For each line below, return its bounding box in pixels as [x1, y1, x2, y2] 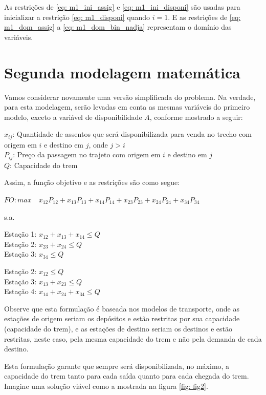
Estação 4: [4, 286, 37, 297]
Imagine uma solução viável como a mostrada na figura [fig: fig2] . [4, 380, 208, 391]
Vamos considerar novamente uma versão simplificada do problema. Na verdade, [4, 91, 256, 102]
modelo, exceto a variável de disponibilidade [4, 111, 142, 122]
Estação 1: [4, 228, 37, 239]
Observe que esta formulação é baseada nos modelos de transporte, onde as [4, 303, 239, 314]
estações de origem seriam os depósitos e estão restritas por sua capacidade [4, 313, 240, 324]
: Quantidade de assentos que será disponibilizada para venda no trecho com [12, 129, 252, 139]
